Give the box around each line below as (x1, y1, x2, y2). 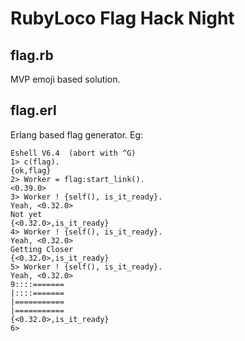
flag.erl (10, 102, 57, 119)
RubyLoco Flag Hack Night (10, 7, 235, 30)
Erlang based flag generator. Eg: (10, 128, 144, 141)
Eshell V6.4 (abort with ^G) (10, 148, 137, 158)
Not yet (10, 209, 43, 219)
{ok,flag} (10, 165, 52, 176)
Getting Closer (10, 244, 74, 254)
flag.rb (10, 47, 54, 64)
